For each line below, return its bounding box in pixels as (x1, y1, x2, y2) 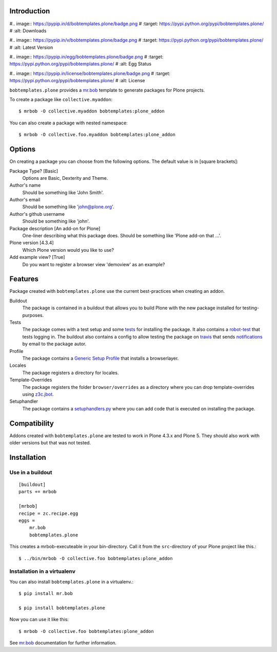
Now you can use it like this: (9, 617, 69, 623)
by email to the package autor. (22, 341, 87, 347)
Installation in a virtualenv (9, 568, 76, 575)
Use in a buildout (9, 469, 52, 476)
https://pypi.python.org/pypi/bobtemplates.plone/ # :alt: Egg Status (9, 61, 151, 67)
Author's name (9, 182, 41, 189)
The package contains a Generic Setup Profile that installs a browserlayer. (22, 355, 179, 361)
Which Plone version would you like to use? (22, 247, 114, 253)
